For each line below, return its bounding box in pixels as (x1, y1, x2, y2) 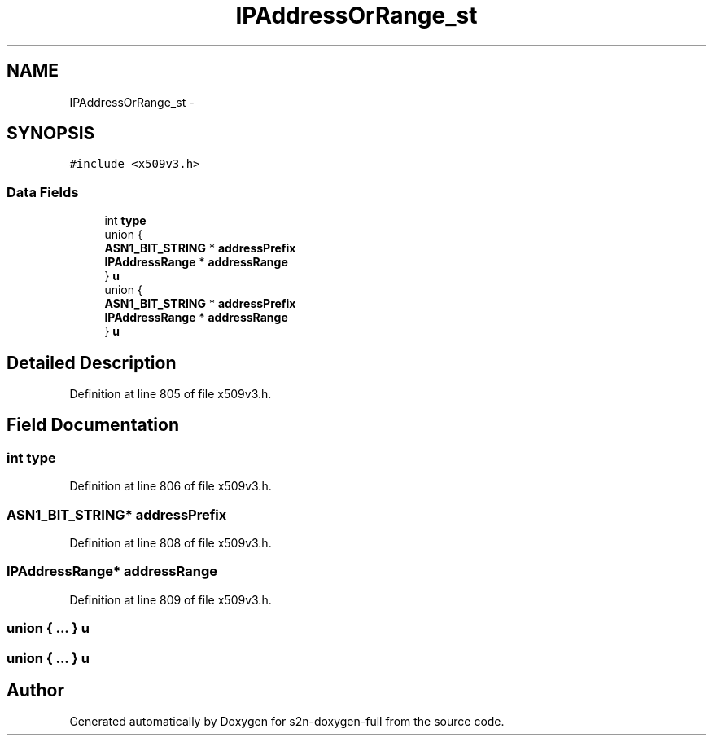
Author (7, 679, 64, 700)
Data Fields (7, 183, 79, 200)
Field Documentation (7, 415, 179, 436)
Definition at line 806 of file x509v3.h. (69, 479, 272, 494)
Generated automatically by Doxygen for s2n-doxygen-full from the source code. (69, 714, 505, 729)
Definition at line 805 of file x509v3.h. (69, 387, 272, 402)
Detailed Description (7, 352, 177, 373)
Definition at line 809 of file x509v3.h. (69, 592, 272, 607)
